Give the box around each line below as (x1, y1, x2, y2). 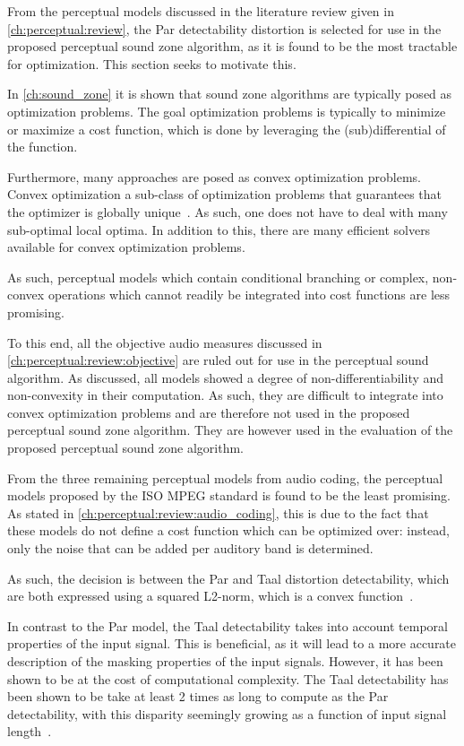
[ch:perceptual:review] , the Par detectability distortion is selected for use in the (7, 19, 442, 38)
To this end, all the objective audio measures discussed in (7, 333, 322, 351)
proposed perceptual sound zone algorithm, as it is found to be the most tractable (7, 37, 458, 56)
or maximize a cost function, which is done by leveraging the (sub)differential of (7, 119, 446, 138)
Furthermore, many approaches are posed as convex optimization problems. (7, 167, 421, 186)
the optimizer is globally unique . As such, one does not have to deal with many (7, 202, 448, 221)
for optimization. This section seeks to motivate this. (7, 54, 296, 73)
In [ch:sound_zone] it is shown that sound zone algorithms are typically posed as (7, 84, 452, 103)
